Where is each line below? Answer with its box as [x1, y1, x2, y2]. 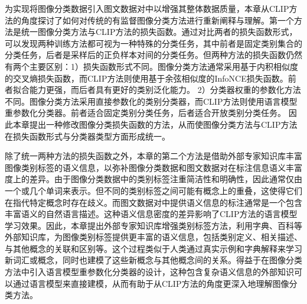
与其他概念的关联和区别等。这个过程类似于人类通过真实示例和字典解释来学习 [5, 242, 302, 254]
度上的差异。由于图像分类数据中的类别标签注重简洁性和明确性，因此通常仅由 [5, 173, 302, 185]
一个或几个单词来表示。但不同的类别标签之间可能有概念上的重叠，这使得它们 [5, 184, 302, 196]
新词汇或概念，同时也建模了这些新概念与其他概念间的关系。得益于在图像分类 [5, 254, 302, 266]
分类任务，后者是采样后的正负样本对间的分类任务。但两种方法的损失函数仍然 [5, 48, 302, 61]
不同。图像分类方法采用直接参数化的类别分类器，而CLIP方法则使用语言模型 [5, 95, 298, 107]
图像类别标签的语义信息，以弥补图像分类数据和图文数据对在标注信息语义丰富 [5, 161, 302, 173]
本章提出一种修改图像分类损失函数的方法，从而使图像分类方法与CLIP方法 [12, 118, 298, 130]
